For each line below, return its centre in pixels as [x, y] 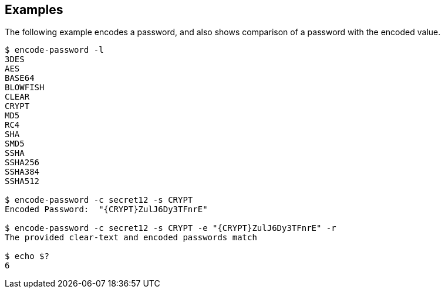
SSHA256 [22, 163]
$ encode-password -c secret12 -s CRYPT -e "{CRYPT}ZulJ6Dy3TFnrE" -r [171, 228]
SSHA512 [22, 181]
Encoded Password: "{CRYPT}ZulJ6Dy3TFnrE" [106, 209]
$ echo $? [27, 256]
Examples [34, 10]
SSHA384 [22, 172]
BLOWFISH [25, 88]
